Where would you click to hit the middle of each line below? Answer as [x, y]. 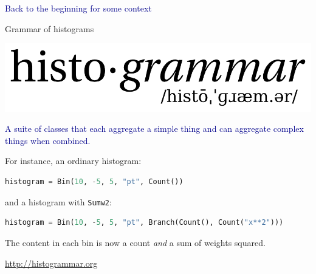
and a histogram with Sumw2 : [58, 201]
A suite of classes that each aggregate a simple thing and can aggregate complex [154, 128]
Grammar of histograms [50, 28]
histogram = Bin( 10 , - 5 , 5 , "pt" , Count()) [94, 182]
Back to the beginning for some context [78, 8]
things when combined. [48, 140]
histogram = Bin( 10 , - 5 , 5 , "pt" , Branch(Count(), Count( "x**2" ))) [144, 223]
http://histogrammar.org [51, 263]
